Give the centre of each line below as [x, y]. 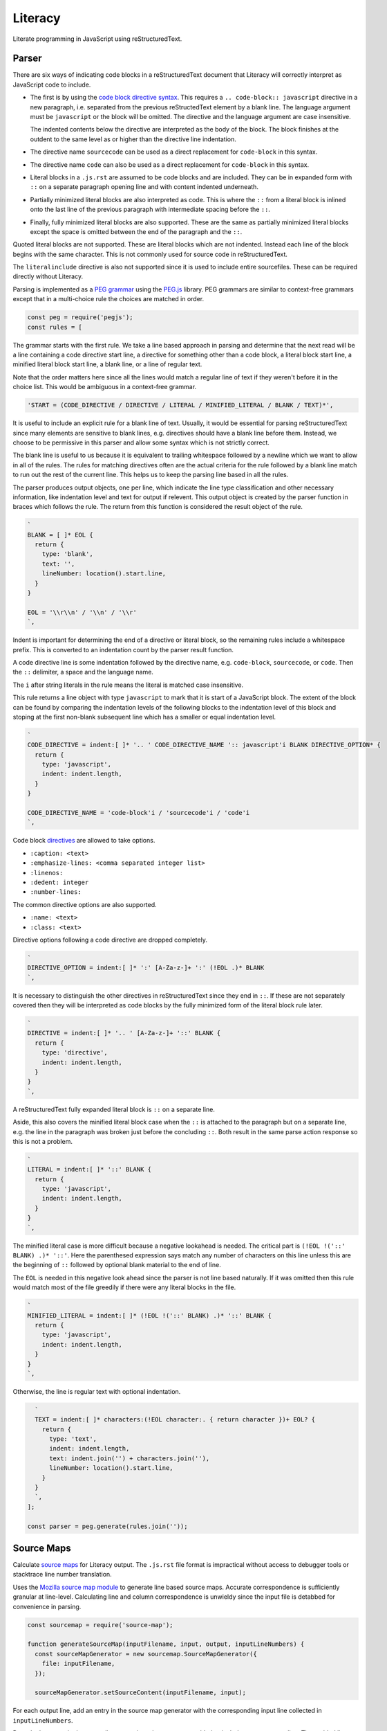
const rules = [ [55, 327]
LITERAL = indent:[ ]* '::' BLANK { [89, 1169]
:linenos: [47, 873]
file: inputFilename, [78, 1664]
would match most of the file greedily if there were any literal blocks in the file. [124, 1287]
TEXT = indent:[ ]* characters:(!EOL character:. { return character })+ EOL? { [175, 1420]
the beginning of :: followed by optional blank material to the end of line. [117, 1265]
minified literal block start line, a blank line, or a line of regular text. [107, 364]
